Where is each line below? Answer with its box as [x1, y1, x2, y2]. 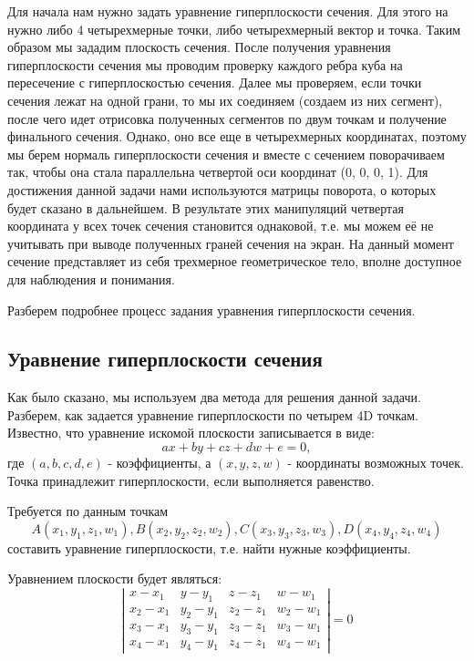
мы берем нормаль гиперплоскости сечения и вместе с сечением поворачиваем [7, 144, 445, 163]
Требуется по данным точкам [7, 501, 169, 521]
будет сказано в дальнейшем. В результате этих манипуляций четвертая [7, 198, 404, 217]
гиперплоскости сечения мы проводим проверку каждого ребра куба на [7, 55, 403, 74]
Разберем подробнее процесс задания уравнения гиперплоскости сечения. [7, 300, 416, 319]
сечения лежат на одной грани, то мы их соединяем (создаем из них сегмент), [7, 90, 443, 109]
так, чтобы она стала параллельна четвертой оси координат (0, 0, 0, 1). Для [7, 162, 428, 181]
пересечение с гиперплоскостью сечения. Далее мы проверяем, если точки [7, 73, 422, 92]
